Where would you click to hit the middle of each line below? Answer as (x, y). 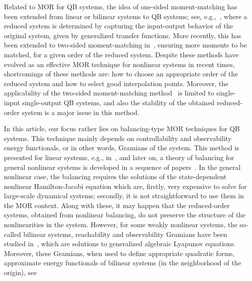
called (12, 234)
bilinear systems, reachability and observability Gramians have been (125, 234)
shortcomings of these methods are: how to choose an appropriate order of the (121, 74)
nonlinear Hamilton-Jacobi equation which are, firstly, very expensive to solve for (126, 186)
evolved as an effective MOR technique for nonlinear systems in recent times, (119, 64)
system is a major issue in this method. (80, 112)
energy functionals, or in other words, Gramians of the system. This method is (122, 148)
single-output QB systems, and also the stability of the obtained (118, 102)
